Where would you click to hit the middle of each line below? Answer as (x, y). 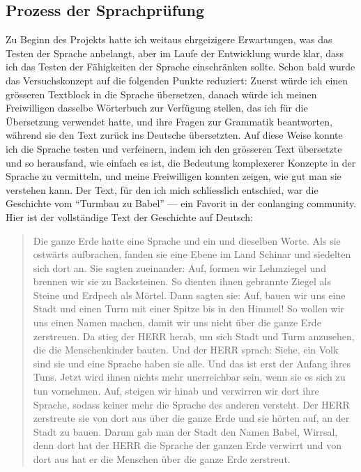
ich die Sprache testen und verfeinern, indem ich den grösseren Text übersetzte (174, 148)
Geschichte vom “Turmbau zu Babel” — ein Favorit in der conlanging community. (181, 203)
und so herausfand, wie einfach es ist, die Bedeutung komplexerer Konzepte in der (181, 162)
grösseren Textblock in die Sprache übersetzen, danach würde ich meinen (161, 94)
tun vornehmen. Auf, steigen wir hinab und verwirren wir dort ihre (176, 391)
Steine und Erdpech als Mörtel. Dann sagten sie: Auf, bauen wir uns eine (189, 295)
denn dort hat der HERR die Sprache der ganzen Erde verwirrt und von (187, 445)
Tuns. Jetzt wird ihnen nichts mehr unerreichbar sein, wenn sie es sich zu (189, 377)
